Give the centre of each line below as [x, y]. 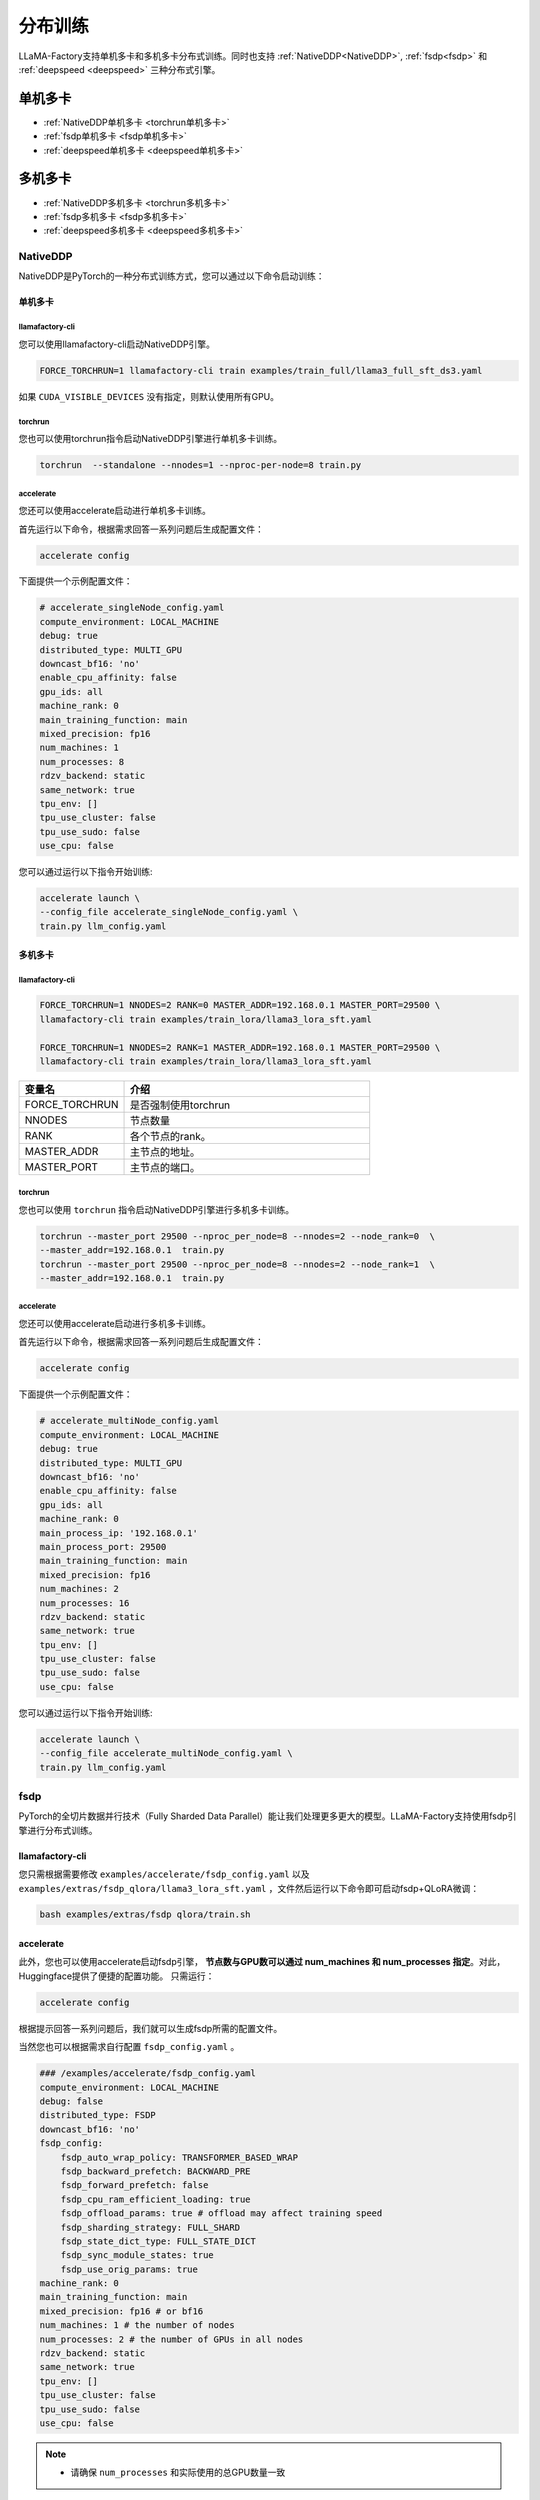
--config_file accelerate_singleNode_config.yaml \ [169, 912]
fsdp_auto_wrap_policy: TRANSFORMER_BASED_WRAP [179, 2157]
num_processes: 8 [82, 761]
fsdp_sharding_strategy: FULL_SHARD [150, 2227]
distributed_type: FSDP [98, 2115]
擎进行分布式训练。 [58, 1830]
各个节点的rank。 [171, 1136]
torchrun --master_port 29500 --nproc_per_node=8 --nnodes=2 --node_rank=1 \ [237, 1264]
